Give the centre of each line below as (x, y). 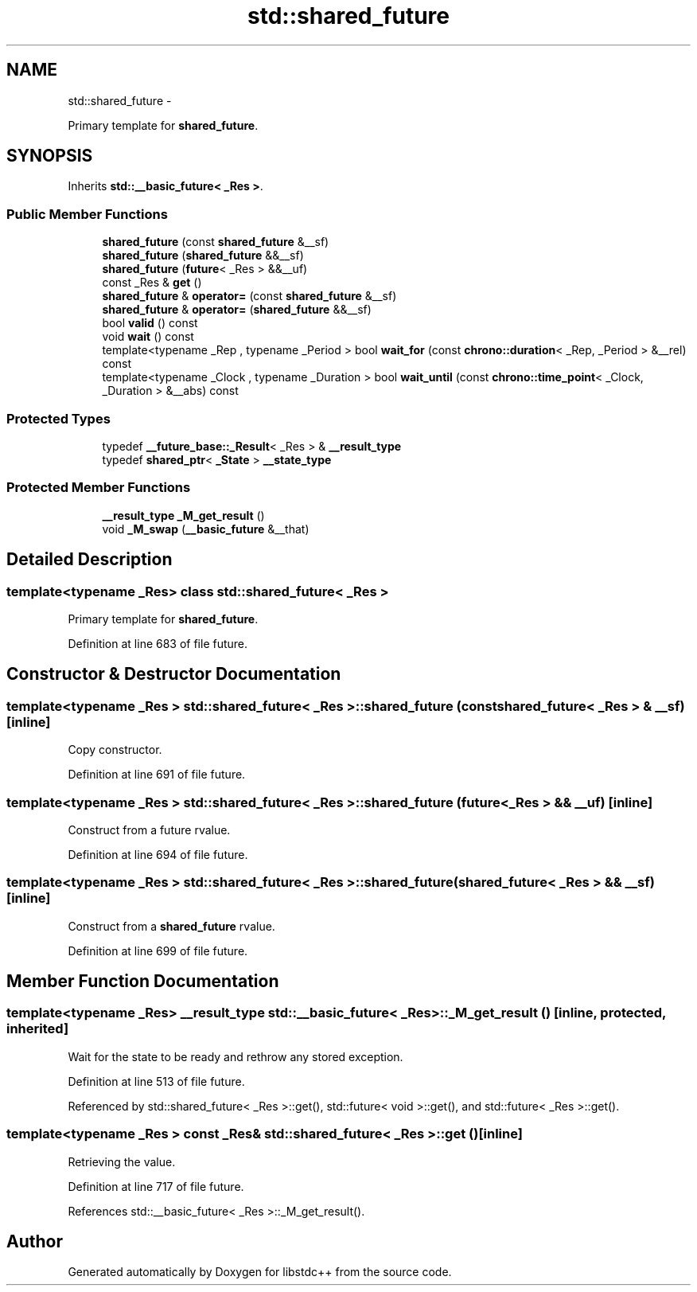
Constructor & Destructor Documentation (174, 674)
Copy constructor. (115, 750)
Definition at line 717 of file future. (156, 1186)
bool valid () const (150, 323)
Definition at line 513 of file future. (156, 1081)
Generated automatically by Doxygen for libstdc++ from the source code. (260, 1272)
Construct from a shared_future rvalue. (171, 926)
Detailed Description (90, 560)
